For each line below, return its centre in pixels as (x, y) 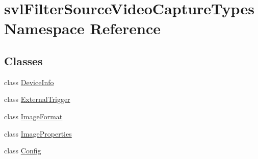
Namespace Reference (82, 28)
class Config (23, 151)
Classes (23, 60)
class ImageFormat (33, 116)
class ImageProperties (38, 133)
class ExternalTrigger (37, 99)
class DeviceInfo (29, 82)
